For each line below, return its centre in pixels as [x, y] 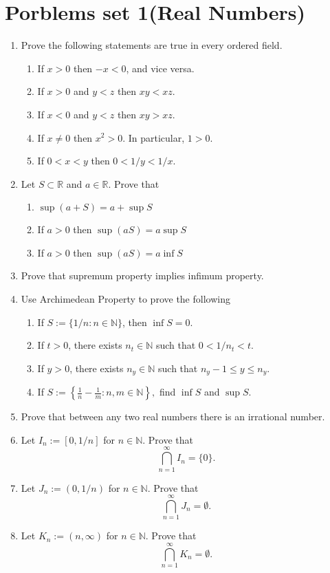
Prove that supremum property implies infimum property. [142, 275]
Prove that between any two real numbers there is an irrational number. [173, 417]
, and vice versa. [160, 68]
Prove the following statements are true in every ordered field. [152, 45]
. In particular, [154, 137]
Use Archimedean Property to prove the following [125, 299]
